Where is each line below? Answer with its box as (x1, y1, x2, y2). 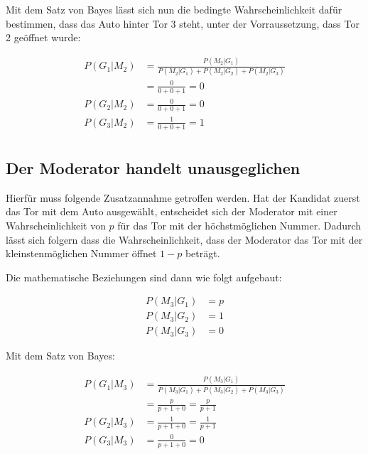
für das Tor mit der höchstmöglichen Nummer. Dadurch (117, 217, 362, 232)
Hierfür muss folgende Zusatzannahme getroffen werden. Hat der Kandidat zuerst (6, 190, 360, 205)
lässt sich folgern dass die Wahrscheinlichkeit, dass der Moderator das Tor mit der (6, 232, 363, 247)
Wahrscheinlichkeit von (6, 217, 106, 232)
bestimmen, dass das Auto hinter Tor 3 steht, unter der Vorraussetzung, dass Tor (6, 16, 359, 31)
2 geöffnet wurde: (6, 30, 81, 45)
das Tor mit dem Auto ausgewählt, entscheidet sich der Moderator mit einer (6, 204, 337, 219)
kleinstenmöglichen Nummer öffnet (6, 246, 157, 261)
